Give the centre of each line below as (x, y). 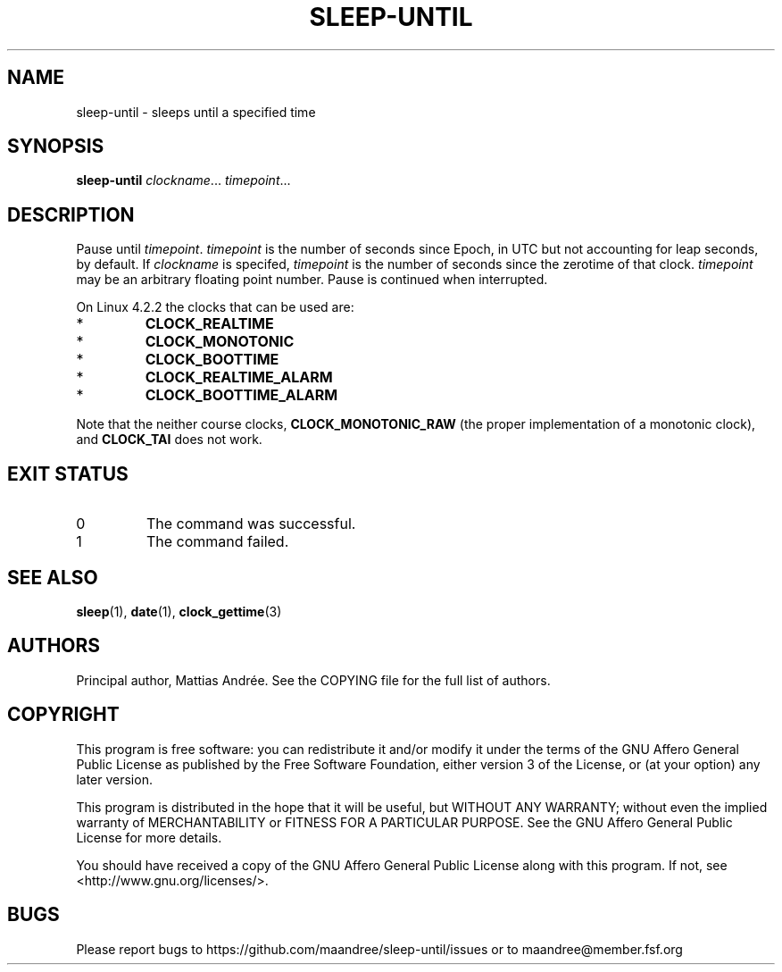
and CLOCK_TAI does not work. (169, 440)
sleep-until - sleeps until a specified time (196, 112)
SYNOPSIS (56, 147)
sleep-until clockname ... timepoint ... (183, 180)
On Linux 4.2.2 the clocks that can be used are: (215, 307)
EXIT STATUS (68, 473)
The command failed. (217, 542)
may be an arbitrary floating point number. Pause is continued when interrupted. (312, 280)
